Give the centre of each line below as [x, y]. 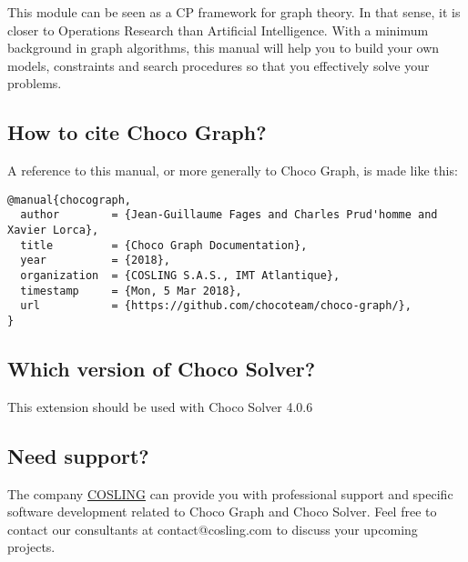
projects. [31, 547]
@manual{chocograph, [70, 200]
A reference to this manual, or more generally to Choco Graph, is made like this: [233, 171]
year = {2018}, [95, 261]
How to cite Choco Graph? [137, 132]
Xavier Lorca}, [53, 231]
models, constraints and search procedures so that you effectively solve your [219, 65]
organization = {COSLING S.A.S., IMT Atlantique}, [180, 276]
